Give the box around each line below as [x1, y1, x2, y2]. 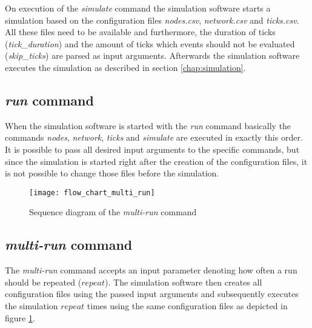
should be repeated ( [5, 275, 82, 288]
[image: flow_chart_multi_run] [29, 188, 155, 197]
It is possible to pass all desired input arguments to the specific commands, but [5, 142, 300, 155]
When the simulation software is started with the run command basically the [5, 119, 291, 132]
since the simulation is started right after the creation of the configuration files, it [5, 155, 308, 167]
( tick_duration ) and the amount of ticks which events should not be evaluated [5, 37, 295, 50]
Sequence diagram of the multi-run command [29, 206, 197, 218]
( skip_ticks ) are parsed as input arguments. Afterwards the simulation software [5, 49, 300, 62]
